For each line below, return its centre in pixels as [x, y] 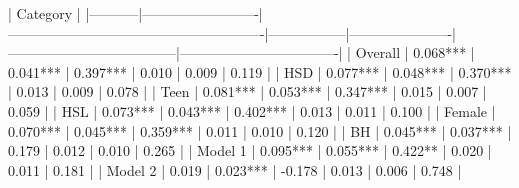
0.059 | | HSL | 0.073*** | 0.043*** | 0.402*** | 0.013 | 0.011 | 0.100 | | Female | [252, 110]
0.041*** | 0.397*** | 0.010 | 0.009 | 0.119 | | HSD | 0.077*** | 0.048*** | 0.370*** [260, 71]
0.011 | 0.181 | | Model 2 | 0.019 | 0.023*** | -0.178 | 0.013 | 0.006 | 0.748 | [235, 169]
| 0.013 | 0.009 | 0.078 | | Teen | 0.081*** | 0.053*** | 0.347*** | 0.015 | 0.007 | [247, 91]
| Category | [44, 13]
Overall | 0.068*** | [415, 52]
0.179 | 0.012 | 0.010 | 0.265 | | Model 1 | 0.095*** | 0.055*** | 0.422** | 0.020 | [250, 150]
